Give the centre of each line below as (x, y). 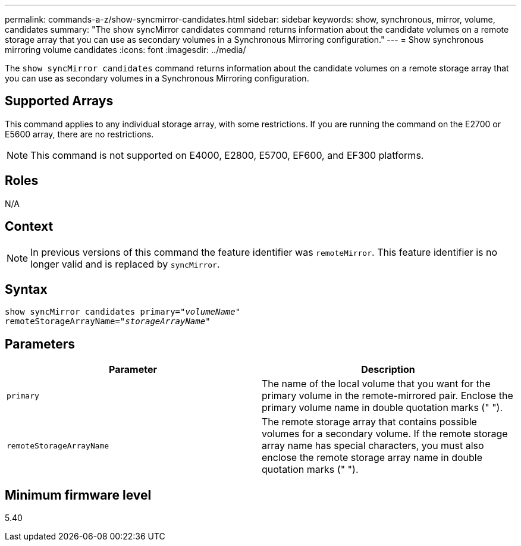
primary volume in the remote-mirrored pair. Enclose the (387, 396)
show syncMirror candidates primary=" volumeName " (123, 312)
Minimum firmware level (78, 495)
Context (29, 227)
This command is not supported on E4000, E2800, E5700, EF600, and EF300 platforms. (227, 155)
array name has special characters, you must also (373, 446)
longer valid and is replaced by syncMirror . (125, 264)
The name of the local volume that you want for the (376, 384)
